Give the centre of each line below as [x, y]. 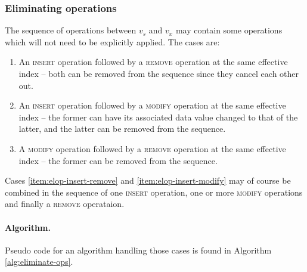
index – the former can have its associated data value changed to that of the [158, 117]
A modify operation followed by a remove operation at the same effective [152, 148]
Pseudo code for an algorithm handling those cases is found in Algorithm [138, 250]
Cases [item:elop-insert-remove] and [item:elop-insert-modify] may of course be [148, 180]
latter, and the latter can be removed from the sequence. [122, 129]
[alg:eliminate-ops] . [39, 262]
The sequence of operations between [71, 30]
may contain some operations [229, 30]
